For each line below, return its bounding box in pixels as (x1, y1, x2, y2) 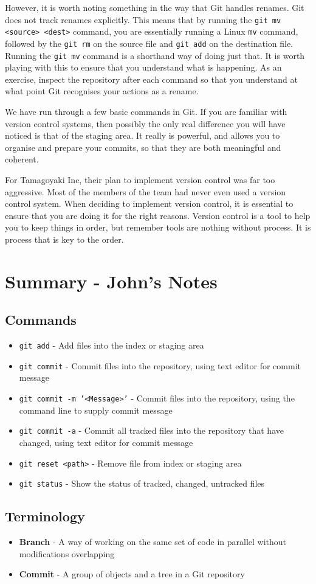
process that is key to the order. (5, 232, 124, 245)
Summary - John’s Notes (5, 268, 218, 293)
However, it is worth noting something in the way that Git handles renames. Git (5, 1, 304, 13)
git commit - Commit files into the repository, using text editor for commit (19, 359, 301, 372)
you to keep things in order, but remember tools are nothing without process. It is (5, 221, 311, 234)
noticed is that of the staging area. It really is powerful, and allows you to (5, 129, 280, 142)
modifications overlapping (19, 547, 115, 560)
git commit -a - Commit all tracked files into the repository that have (19, 424, 284, 437)
